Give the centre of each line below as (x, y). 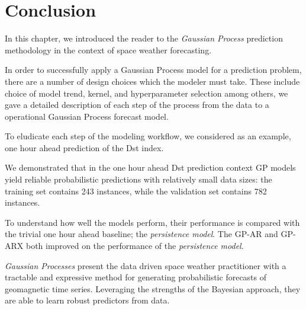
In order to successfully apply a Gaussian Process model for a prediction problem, (153, 70)
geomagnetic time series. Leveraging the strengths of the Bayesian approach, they (153, 288)
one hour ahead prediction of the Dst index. (84, 147)
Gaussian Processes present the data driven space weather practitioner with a (146, 265)
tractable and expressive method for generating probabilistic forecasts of (136, 277)
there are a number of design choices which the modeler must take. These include (152, 81)
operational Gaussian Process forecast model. (87, 116)
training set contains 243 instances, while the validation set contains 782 (136, 191)
